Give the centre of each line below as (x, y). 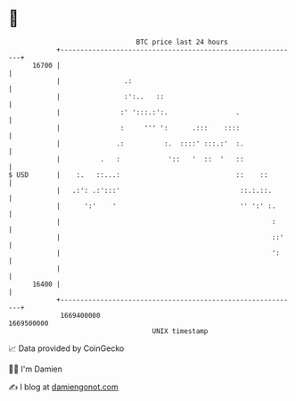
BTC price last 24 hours (182, 42)
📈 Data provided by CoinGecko (66, 348)
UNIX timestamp (180, 331)
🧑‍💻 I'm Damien (36, 369)
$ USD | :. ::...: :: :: (138, 175)
